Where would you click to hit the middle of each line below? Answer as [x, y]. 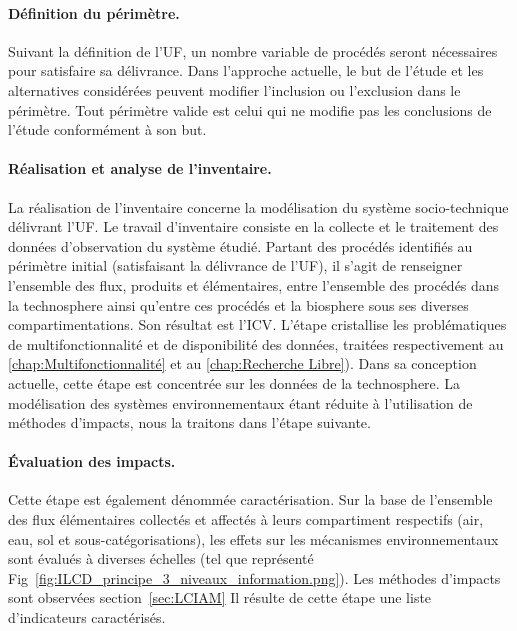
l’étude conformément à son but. [107, 129]
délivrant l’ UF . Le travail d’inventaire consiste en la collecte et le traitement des [253, 226]
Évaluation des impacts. [92, 461]
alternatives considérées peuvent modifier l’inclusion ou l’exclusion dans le [234, 89]
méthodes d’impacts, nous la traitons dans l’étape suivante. [189, 422]
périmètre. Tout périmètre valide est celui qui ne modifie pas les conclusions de [250, 109]
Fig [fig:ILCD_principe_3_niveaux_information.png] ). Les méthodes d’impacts [254, 577]
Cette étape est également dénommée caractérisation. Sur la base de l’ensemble [250, 499]
